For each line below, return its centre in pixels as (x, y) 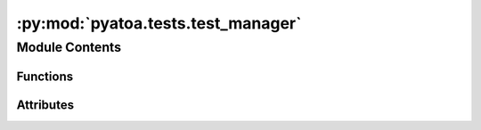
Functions (45, 76)
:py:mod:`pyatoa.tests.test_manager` (159, 23)
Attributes (45, 105)
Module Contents (69, 47)
